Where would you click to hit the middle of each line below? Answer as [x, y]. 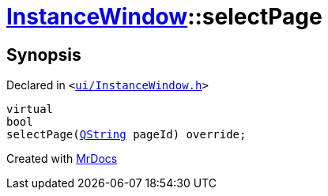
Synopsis [44, 55]
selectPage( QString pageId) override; [126, 135]
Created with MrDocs [62, 159]
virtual [30, 109]
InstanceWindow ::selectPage [164, 17]
